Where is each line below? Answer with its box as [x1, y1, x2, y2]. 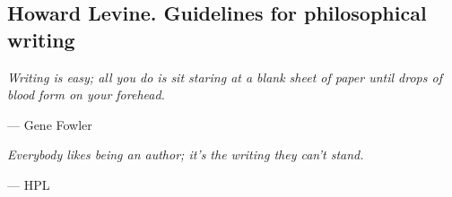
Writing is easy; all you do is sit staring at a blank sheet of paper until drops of [7, 67, 442, 86]
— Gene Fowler [7, 115, 92, 133]
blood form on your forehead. [7, 85, 165, 104]
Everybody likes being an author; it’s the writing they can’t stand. [7, 145, 364, 164]
